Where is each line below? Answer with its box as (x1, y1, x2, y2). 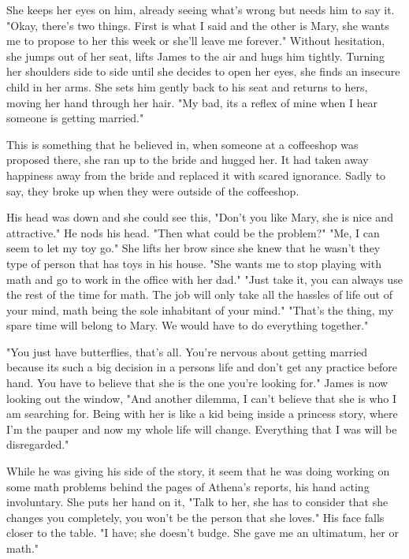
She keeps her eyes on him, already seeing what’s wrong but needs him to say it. (6, 2, 395, 17)
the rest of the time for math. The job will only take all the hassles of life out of (6, 286, 392, 303)
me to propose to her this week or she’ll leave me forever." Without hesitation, (6, 32, 385, 49)
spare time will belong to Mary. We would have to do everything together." (6, 317, 369, 334)
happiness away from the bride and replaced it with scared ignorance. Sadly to (6, 166, 386, 183)
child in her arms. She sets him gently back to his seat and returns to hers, (6, 78, 368, 95)
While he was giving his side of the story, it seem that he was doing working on (6, 463, 390, 479)
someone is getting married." (6, 110, 144, 126)
